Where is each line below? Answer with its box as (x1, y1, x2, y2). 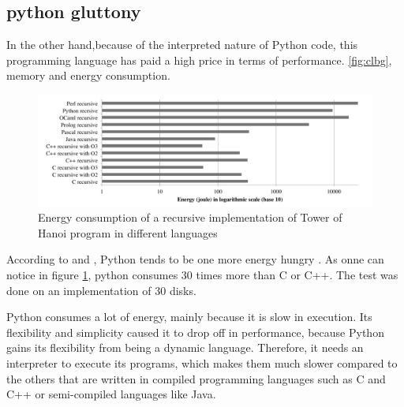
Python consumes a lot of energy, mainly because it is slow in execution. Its (6, 308, 372, 325)
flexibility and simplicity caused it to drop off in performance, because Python (6, 323, 384, 340)
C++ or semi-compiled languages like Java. (6, 386, 216, 402)
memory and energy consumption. (6, 67, 170, 84)
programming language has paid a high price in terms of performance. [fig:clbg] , (6, 51, 392, 68)
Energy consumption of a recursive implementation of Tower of (38, 209, 342, 226)
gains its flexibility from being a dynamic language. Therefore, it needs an (6, 339, 364, 356)
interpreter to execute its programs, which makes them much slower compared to (6, 354, 398, 371)
